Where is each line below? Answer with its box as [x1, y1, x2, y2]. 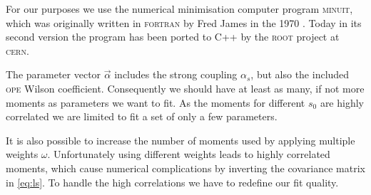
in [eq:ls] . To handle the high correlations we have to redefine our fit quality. [6, 174, 339, 189]
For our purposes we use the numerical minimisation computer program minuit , [6, 1, 353, 16]
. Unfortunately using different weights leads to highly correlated [47, 147, 330, 162]
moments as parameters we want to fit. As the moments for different [6, 95, 305, 110]
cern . [6, 43, 29, 58]
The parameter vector [6, 67, 101, 82]
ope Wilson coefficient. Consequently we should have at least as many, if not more [6, 80, 365, 95]
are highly [320, 95, 364, 110]
